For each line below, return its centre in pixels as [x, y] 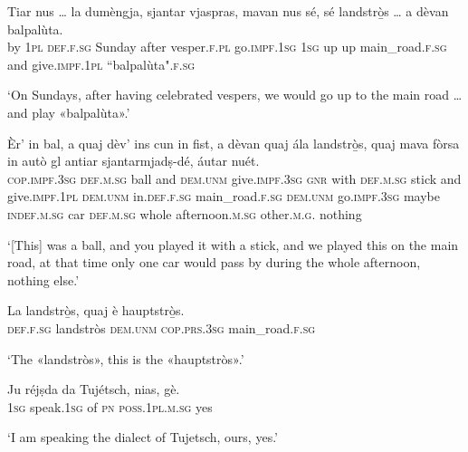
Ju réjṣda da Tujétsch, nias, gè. [94, 389]
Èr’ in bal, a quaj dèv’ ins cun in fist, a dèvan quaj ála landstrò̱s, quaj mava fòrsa [234, 143]
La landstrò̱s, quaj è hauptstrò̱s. [96, 310]
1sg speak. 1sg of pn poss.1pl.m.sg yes [110, 406]
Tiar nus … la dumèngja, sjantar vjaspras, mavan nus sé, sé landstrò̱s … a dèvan [228, 11]
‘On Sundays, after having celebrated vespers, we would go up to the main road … [235, 95]
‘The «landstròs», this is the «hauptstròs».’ [126, 358]
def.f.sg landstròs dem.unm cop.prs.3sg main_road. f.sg [162, 327]
